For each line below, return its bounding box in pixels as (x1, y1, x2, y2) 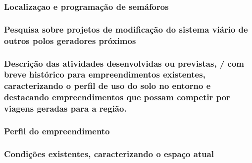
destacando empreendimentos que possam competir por (4, 91, 230, 103)
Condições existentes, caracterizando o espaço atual (4, 147, 214, 160)
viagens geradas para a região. (4, 102, 127, 115)
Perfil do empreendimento (4, 125, 110, 137)
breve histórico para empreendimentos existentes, (4, 68, 205, 81)
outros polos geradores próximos (4, 34, 136, 46)
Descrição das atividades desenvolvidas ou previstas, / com (4, 57, 245, 69)
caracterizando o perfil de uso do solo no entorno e (4, 80, 211, 92)
